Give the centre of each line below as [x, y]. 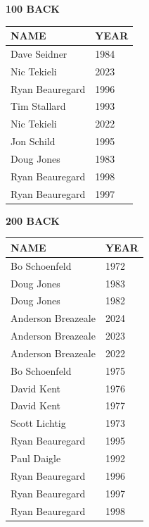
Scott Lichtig [38, 423]
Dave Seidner [39, 53]
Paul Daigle [36, 458]
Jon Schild [33, 141]
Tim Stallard [38, 106]
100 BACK [33, 8]
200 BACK [33, 220]
